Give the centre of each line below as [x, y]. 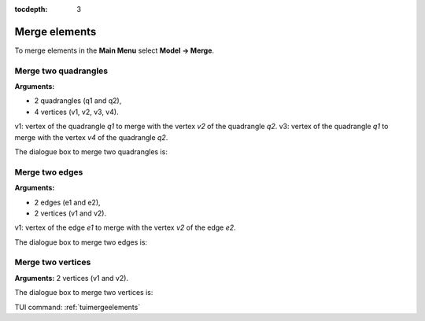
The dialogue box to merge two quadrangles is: [91, 152]
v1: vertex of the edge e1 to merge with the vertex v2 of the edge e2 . [125, 227]
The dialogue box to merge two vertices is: [84, 293]
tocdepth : [31, 9]
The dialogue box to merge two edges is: [81, 242]
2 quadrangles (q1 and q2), [78, 101]
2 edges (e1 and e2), [68, 202]
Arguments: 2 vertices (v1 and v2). [72, 278]
